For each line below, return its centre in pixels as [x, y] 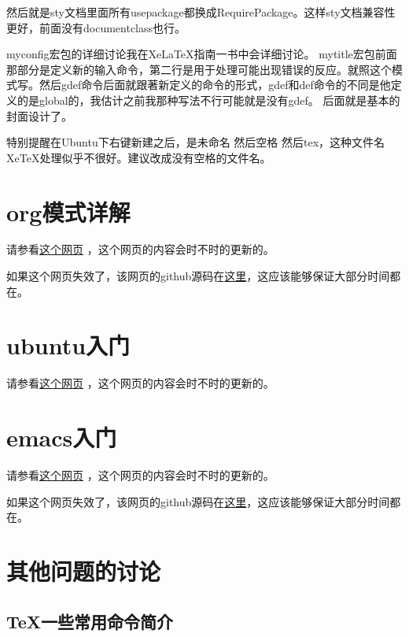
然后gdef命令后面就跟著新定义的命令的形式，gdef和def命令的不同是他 [215, 85]
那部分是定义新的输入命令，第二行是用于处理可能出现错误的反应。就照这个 [199, 69]
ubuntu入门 [68, 345]
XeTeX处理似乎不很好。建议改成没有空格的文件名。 [139, 157]
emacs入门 [62, 437]
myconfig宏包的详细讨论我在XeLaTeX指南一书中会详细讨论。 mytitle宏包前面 [202, 54]
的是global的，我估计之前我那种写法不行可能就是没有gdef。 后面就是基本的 [208, 100]
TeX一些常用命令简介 [90, 621]
